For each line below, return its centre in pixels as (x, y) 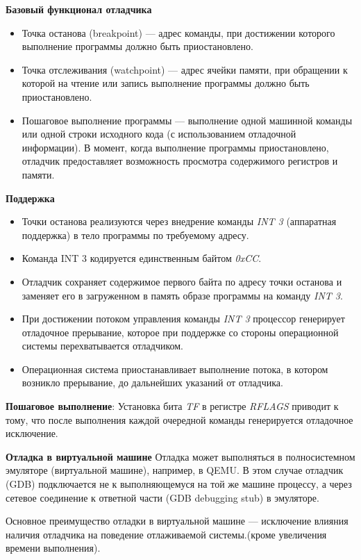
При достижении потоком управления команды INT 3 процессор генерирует (183, 319)
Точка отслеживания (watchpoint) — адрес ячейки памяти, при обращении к (185, 69)
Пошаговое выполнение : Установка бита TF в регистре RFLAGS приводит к (172, 406)
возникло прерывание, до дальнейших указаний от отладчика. (152, 382)
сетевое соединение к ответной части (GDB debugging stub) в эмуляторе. (162, 497)
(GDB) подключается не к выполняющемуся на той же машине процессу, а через (179, 484)
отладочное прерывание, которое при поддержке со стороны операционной (180, 332)
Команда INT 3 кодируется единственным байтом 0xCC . (142, 258)
